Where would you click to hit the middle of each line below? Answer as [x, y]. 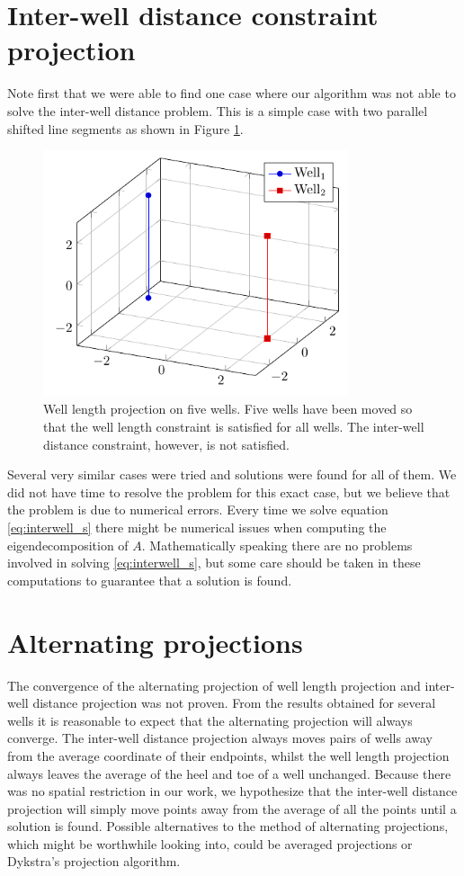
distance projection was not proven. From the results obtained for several [234, 703]
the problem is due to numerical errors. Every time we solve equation [198, 510]
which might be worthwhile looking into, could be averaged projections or [210, 843]
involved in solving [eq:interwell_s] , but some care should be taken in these [214, 563]
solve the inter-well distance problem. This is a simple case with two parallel [218, 110]
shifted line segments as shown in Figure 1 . [125, 128]
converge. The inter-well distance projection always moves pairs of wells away [220, 738]
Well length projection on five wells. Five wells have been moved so [228, 409]
